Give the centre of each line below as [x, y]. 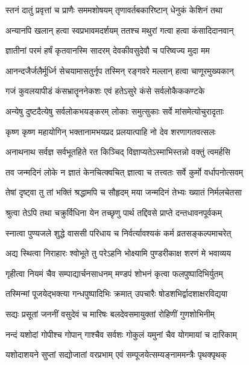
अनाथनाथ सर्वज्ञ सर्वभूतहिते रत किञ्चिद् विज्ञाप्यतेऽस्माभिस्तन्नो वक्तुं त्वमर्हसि [118, 152]
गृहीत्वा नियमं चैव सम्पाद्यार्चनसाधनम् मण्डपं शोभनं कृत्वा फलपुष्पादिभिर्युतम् [114, 273]
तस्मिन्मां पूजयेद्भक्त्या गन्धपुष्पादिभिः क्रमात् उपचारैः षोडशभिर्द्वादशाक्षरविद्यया [117, 294]
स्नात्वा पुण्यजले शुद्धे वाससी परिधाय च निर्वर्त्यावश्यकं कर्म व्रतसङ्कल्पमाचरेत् [118, 233]
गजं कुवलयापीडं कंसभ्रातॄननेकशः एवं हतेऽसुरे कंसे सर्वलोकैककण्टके [105, 91]
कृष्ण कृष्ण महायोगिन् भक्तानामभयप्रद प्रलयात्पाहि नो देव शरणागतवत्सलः [111, 131]
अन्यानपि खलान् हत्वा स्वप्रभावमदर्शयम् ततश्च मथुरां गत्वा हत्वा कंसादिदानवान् [120, 30]
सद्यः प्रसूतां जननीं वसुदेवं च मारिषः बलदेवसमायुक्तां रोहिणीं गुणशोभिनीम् [110, 313]
